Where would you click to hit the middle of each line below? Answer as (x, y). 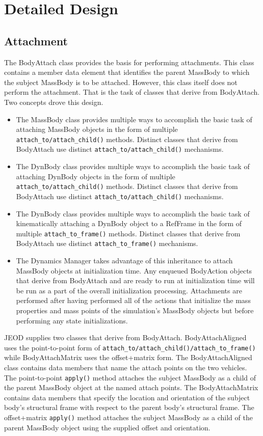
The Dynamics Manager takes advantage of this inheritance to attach (124, 261)
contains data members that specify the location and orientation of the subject (127, 397)
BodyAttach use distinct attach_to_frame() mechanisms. (107, 243)
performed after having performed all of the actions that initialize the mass (133, 300)
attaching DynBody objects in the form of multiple (96, 176)
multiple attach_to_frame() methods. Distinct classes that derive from (128, 233)
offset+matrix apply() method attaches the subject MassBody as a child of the (128, 417)
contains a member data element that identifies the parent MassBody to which (127, 72)
